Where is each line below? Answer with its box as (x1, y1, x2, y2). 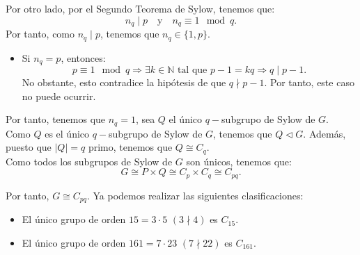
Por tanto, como (6, 26, 75, 41)
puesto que (6, 140, 52, 154)
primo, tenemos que (88, 140, 173, 154)
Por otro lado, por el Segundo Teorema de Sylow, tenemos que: (6, 1, 275, 15)
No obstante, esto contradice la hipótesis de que (22, 74, 226, 89)
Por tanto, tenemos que (6, 112, 106, 126)
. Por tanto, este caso (264, 74, 354, 89)
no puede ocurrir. (22, 88, 96, 103)
